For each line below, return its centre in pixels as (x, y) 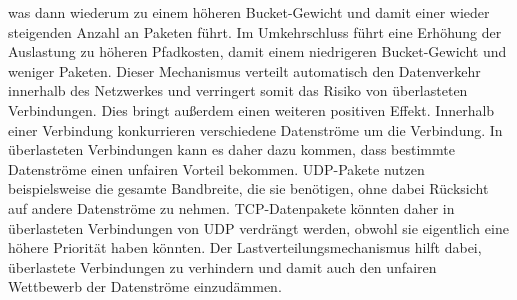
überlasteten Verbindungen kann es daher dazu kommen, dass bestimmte (231, 149)
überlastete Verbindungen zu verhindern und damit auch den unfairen (222, 266)
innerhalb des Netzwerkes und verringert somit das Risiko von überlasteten (238, 90)
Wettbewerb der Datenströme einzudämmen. (145, 286)
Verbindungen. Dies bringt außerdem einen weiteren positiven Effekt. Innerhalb (251, 109)
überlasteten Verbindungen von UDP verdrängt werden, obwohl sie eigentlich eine (258, 227)
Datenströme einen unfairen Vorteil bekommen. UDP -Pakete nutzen (216, 168)
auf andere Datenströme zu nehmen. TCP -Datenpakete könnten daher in (231, 207)
